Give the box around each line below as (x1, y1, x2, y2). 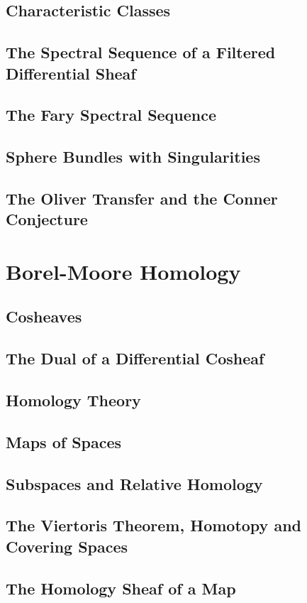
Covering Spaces (6, 535, 128, 557)
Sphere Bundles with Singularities (6, 146, 260, 168)
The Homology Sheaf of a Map (6, 577, 236, 599)
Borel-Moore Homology (6, 256, 241, 286)
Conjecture (6, 208, 88, 230)
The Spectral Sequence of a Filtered (6, 41, 276, 63)
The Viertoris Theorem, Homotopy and (6, 514, 301, 536)
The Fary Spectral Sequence (6, 104, 217, 126)
